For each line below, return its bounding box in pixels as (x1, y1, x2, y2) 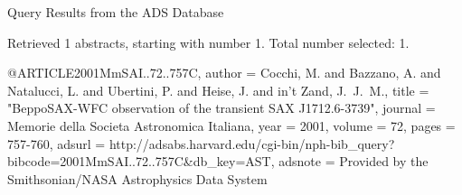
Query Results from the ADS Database (7, 3, 224, 21)
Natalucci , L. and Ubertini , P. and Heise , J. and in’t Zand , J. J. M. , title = (7, 80, 429, 99)
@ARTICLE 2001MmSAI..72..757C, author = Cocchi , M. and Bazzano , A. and (7, 63, 441, 82)
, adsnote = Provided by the (270, 152, 429, 171)
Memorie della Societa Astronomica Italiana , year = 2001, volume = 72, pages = (7, 116, 456, 135)
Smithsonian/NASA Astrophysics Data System (7, 169, 268, 188)
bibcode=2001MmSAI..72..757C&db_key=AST (7, 152, 271, 171)
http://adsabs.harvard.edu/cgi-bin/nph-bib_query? (108, 134, 395, 153)
